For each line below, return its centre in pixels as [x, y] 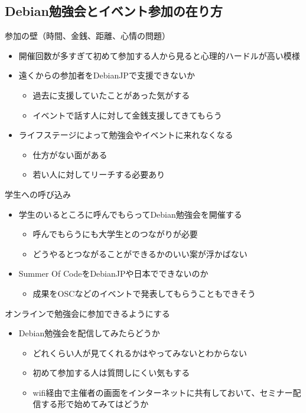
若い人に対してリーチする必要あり [99, 174]
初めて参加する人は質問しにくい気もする [111, 373]
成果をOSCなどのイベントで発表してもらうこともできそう [144, 293]
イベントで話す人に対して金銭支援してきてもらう [127, 115]
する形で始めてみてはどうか [95, 404]
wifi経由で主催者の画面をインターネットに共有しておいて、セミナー [163, 392]
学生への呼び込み [38, 194]
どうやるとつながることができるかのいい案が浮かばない [140, 253]
